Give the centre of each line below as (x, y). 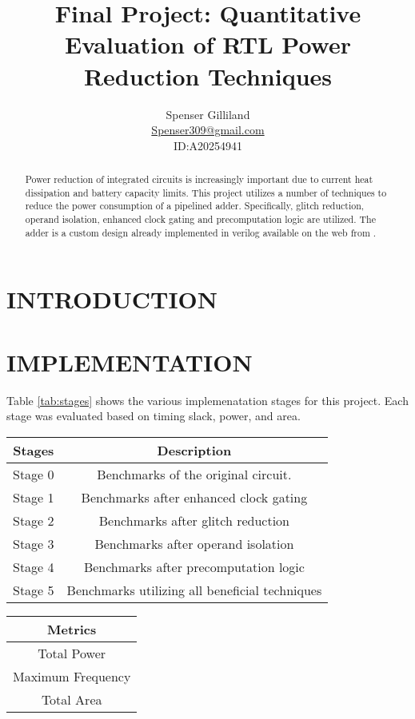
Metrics (72, 629)
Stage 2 (34, 520)
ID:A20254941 (208, 145)
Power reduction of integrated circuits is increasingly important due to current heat (199, 179)
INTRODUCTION (112, 299)
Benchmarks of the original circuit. (194, 474)
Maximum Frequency (72, 676)
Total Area (72, 699)
